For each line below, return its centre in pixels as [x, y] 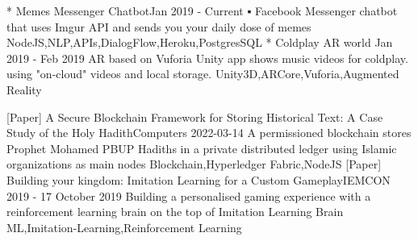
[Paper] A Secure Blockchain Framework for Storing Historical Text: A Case [195, 116]
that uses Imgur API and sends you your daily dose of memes [159, 26]
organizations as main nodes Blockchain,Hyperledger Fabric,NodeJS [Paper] [194, 164]
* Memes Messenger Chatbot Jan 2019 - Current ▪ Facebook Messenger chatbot [202, 10]
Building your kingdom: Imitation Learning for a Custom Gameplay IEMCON [199, 179]
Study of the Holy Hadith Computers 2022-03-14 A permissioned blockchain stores [209, 133]
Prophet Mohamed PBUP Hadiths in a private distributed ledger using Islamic [202, 148]
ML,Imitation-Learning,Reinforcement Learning [124, 227]
